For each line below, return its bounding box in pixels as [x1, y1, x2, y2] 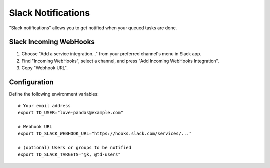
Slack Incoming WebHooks [9, 38, 95, 46]
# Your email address [18, 103, 71, 108]
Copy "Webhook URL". [21, 65, 68, 71]
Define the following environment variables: [9, 91, 99, 97]
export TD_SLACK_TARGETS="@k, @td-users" [18, 152, 121, 157]
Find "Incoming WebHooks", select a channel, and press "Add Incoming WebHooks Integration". [21, 58, 219, 64]
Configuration [9, 78, 54, 87]
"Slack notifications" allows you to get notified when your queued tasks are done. [9, 25, 177, 31]
